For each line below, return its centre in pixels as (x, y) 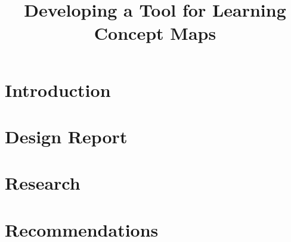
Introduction (58, 89)
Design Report (66, 136)
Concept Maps (155, 33)
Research (43, 183)
